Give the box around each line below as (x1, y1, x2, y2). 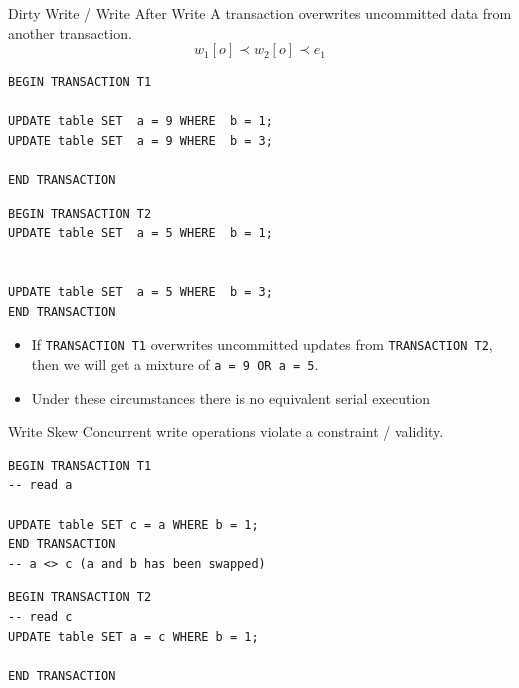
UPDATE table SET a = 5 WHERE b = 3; (8, 285, 273, 300)
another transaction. (8, 22, 132, 43)
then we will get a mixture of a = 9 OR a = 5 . (31, 353, 319, 374)
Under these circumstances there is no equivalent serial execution (31, 387, 431, 408)
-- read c (8, 609, 73, 624)
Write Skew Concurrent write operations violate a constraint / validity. (8, 421, 444, 442)
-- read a (8, 478, 73, 493)
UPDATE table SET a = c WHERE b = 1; (8, 629, 259, 644)
